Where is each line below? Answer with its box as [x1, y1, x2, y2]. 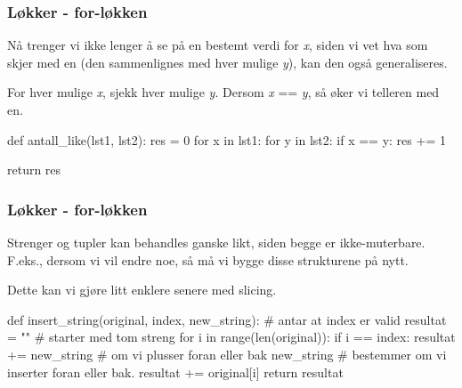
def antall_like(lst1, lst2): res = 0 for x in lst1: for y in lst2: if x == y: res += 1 [7, 130, 446, 149]
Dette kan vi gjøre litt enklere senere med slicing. [7, 280, 277, 299]
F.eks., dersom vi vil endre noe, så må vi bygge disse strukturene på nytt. [7, 250, 409, 269]
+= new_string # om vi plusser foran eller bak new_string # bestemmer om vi [7, 344, 447, 363]
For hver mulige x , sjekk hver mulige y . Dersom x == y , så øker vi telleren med [7, 83, 440, 101]
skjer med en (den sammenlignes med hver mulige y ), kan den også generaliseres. [7, 53, 448, 71]
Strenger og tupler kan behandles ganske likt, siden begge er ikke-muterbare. [7, 233, 426, 251]
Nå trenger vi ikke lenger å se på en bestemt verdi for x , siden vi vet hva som [7, 36, 428, 54]
